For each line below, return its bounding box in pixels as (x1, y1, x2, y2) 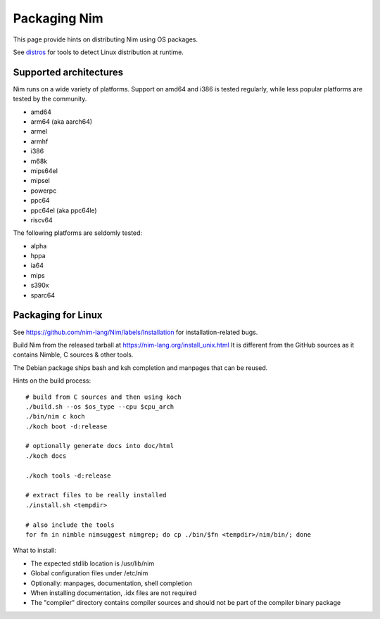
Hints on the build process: (13, 376, 91, 385)
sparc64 (30, 291, 56, 299)
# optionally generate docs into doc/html (25, 442, 175, 450)
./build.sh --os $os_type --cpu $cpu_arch (25, 402, 175, 411)
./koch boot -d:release (25, 422, 108, 430)
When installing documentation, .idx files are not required (30, 588, 197, 597)
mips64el (30, 166, 58, 175)
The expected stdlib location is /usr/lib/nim (30, 559, 155, 568)
